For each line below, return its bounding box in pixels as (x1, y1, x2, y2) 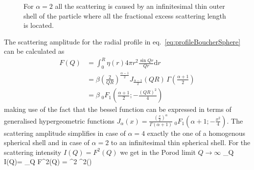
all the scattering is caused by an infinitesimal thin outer (55, 1, 225, 11)
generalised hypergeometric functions (4, 115, 115, 126)
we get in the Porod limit (120, 147, 196, 157)
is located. (23, 20, 54, 30)
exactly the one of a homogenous (147, 127, 246, 138)
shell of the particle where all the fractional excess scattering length (23, 10, 226, 21)
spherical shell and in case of (4, 137, 90, 148)
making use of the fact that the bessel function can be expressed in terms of (4, 104, 231, 114)
